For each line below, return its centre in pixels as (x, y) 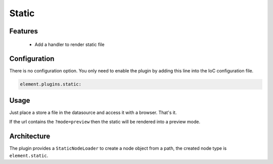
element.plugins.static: (51, 84)
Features (24, 31)
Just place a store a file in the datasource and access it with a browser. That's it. (93, 112)
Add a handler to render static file (70, 44)
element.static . (29, 155)
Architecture (30, 136)
